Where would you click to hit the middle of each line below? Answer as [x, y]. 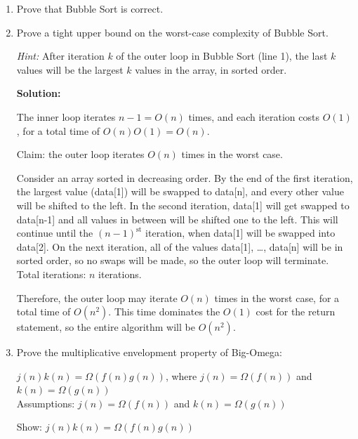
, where [181, 375]
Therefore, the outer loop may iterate [97, 297]
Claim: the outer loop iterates [80, 154]
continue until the [55, 233]
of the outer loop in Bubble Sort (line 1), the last [222, 56]
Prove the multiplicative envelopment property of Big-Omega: [149, 352]
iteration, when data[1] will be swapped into [240, 233]
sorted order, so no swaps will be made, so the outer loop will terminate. [173, 260]
